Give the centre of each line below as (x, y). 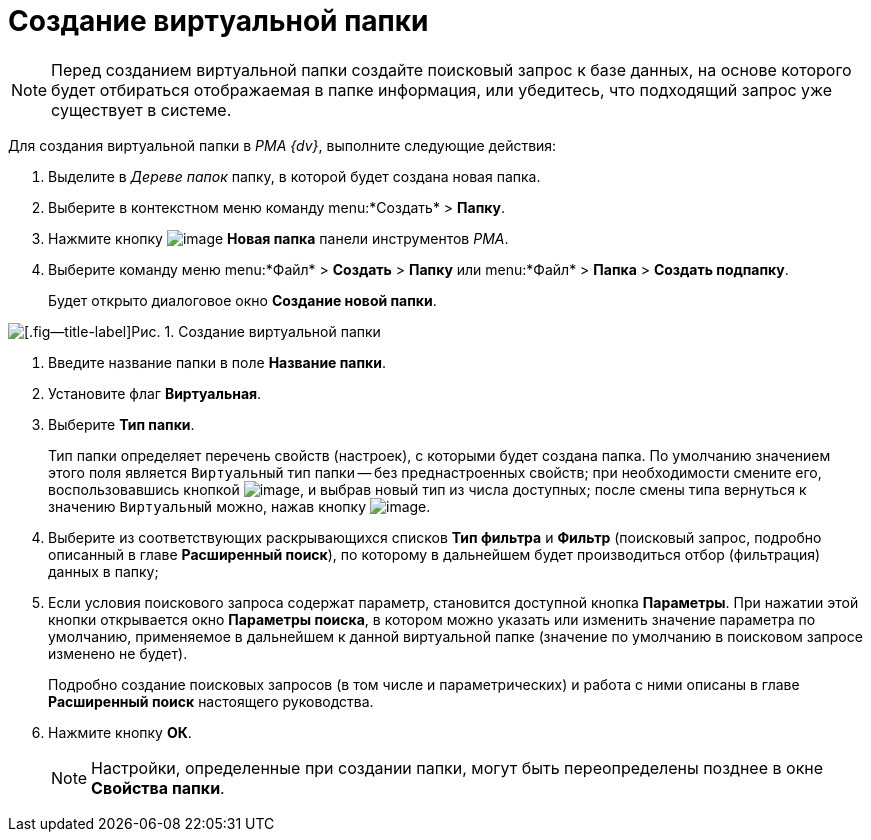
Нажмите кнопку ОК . (120, 732)
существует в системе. (141, 109)
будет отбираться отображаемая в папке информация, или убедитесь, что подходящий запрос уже (442, 89)
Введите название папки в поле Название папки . (217, 362)
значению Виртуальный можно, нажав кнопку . (239, 506)
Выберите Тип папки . (121, 424)
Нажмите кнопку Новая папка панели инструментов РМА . (278, 238)
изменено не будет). (118, 653)
